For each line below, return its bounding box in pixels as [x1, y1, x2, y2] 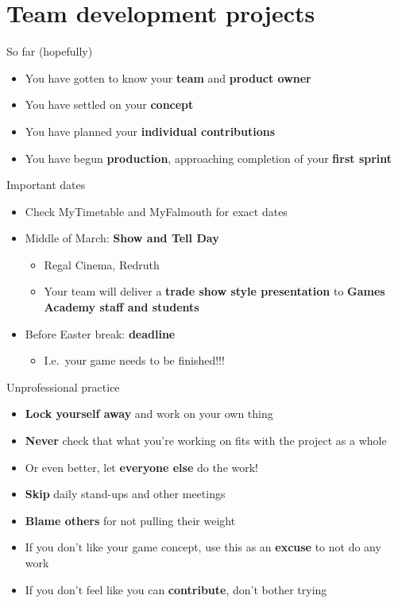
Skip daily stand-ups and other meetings [25, 485, 226, 502]
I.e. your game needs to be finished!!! [44, 352, 225, 369]
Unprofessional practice [6, 378, 120, 395]
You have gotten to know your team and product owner [25, 69, 311, 86]
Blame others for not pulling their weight [25, 512, 236, 528]
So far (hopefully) [6, 43, 93, 60]
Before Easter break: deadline [25, 325, 176, 342]
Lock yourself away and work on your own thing [25, 405, 273, 422]
